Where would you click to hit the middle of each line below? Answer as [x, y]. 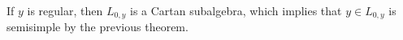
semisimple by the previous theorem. [97, 27]
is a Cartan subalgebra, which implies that [236, 10]
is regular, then [65, 10]
